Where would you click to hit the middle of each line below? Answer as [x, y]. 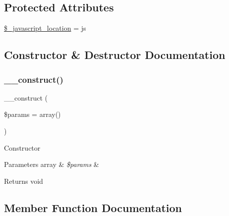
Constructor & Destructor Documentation [115, 55]
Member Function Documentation [93, 207]
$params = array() [32, 114]
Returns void [24, 181]
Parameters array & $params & [52, 164]
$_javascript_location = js [45, 28]
